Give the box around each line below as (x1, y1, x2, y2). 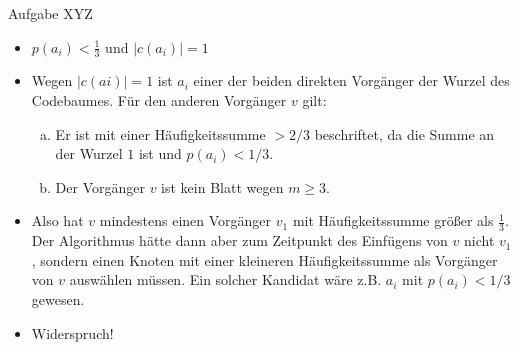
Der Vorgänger (55, 176, 145, 197)
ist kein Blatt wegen (161, 176, 284, 197)
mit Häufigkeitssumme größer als (292, 210, 494, 231)
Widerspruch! (31, 322, 114, 343)
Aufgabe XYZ (8, 3, 93, 23)
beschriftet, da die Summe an (314, 123, 495, 144)
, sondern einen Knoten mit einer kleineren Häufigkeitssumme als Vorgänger (31, 249, 498, 270)
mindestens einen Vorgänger (99, 210, 272, 231)
